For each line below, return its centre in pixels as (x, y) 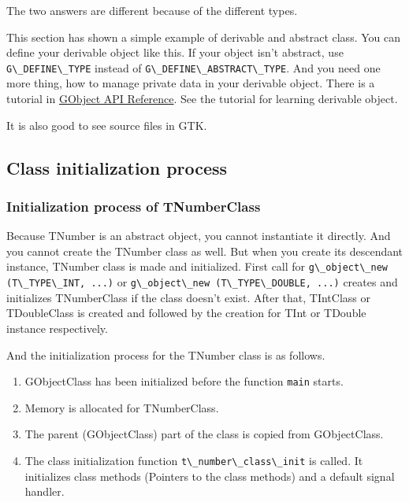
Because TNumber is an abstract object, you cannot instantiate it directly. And (199, 236)
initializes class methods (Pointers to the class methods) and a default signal (210, 476)
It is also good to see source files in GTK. (107, 125)
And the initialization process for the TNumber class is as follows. (166, 354)
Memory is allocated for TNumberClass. (122, 407)
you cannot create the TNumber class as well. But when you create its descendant (205, 251)
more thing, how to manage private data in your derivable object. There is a (191, 83)
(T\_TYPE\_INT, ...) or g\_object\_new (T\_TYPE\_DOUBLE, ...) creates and (202, 282)
